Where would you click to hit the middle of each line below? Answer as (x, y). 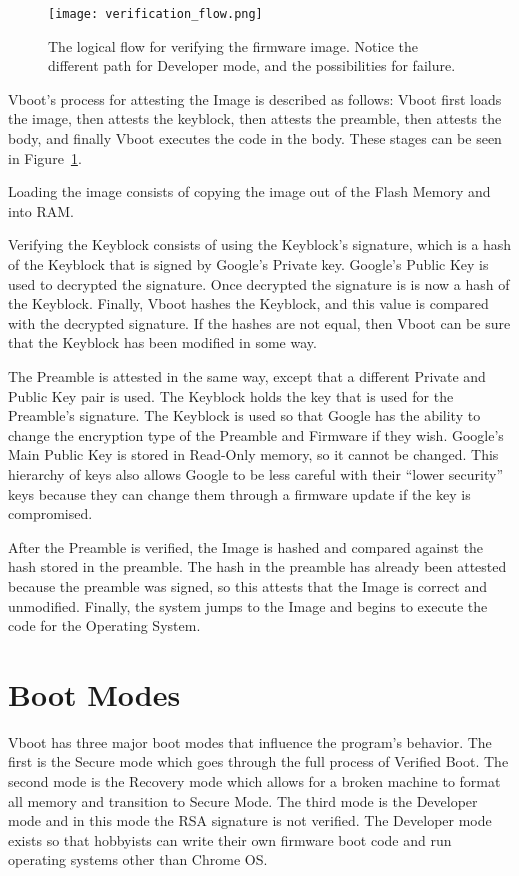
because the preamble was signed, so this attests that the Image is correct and (247, 585)
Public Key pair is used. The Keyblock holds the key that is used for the (231, 395)
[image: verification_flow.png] (155, 14)
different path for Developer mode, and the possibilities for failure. (252, 65)
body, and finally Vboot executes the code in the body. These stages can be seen (255, 138)
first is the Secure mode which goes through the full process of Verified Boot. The (258, 761)
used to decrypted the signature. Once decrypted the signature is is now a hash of (259, 283)
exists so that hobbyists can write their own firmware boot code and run (230, 839)
